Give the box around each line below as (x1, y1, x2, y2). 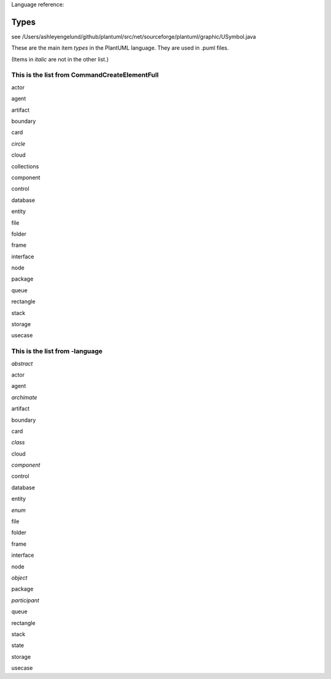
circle (11, 140, 26, 147)
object (11, 574, 28, 581)
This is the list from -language (11, 347, 103, 355)
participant (11, 596, 40, 604)
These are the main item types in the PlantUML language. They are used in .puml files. (11, 44, 229, 52)
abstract (11, 360, 33, 367)
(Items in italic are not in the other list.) (11, 55, 109, 63)
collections (11, 163, 39, 170)
